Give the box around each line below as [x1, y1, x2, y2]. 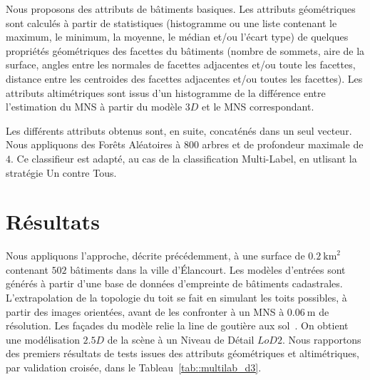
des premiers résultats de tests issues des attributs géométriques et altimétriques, [6, 346, 359, 361]
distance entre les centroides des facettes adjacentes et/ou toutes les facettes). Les [6, 71, 363, 86]
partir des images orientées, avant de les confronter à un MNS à [6, 304, 284, 319]
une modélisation [6, 332, 80, 346]
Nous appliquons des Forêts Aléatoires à [6, 137, 181, 152]
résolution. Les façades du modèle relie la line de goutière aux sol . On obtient [6, 318, 349, 333]
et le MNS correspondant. [202, 99, 314, 114]
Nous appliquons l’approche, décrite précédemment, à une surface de [6, 248, 305, 263]
